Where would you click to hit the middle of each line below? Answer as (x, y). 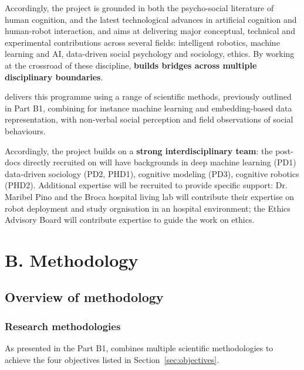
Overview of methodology (84, 297)
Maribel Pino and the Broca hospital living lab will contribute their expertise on (150, 196)
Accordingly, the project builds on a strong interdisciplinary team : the (139, 150)
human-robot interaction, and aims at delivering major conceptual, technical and (150, 31)
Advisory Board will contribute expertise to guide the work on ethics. (130, 220)
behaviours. (25, 130)
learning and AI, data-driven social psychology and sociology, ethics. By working (150, 54)
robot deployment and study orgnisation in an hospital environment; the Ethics (148, 208)
